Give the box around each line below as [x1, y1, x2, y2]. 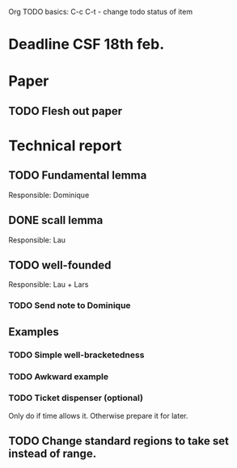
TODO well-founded [8, 258, 112, 272]
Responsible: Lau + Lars [8, 280, 89, 289]
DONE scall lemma [8, 213, 104, 227]
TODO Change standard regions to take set [8, 434, 229, 448]
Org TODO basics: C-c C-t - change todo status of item [8, 7, 193, 16]
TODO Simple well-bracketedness [8, 349, 145, 360]
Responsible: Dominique [8, 190, 90, 200]
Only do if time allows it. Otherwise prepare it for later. [8, 411, 188, 420]
